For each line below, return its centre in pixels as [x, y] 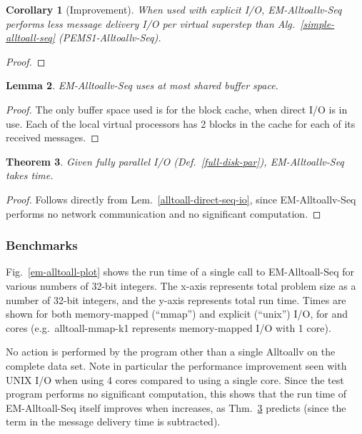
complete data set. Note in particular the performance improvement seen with [176, 365]
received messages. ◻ [52, 137]
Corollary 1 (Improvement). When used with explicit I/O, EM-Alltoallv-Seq [174, 9]
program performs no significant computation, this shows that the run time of [176, 394]
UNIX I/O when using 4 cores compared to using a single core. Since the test [175, 379]
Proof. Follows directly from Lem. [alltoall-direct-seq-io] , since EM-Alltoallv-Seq [181, 199]
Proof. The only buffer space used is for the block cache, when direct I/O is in [177, 109]
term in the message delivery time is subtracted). [113, 422]
